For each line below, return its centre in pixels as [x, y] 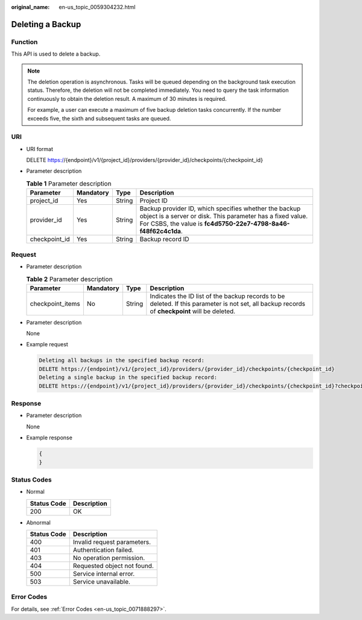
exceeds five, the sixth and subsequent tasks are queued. [99, 118]
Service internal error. [104, 574]
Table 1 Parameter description [69, 183]
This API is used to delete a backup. [56, 54]
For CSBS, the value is [171, 224]
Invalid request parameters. [112, 542]
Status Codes [31, 479]
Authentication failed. [103, 550]
